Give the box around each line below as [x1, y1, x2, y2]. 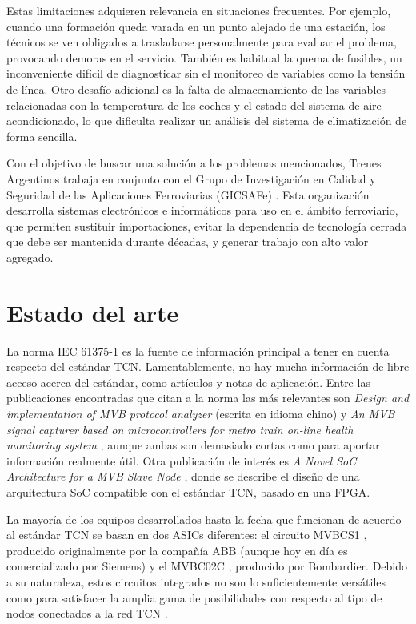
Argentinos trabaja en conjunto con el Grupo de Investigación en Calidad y [6, 170, 376, 187]
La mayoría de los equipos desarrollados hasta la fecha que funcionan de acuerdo [6, 510, 402, 527]
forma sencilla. [6, 127, 78, 144]
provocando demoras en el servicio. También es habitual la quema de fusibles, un [6, 49, 402, 66]
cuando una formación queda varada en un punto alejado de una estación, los [6, 18, 386, 34]
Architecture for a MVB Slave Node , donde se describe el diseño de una [6, 468, 360, 485]
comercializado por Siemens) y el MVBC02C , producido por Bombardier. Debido [6, 558, 408, 574]
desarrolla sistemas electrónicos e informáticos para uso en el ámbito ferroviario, [6, 202, 398, 219]
